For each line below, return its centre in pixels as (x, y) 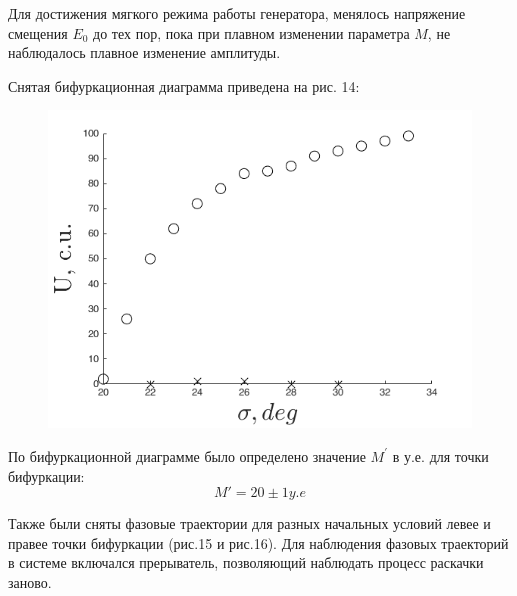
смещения (38, 32)
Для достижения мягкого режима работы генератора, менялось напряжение (237, 13)
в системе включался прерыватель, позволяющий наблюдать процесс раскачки (246, 562)
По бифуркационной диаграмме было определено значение (187, 455)
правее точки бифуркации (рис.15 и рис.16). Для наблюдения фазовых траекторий (258, 542)
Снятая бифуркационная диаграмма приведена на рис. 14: (184, 85)
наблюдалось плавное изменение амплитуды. (144, 52)
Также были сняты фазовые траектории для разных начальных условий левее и (249, 523)
